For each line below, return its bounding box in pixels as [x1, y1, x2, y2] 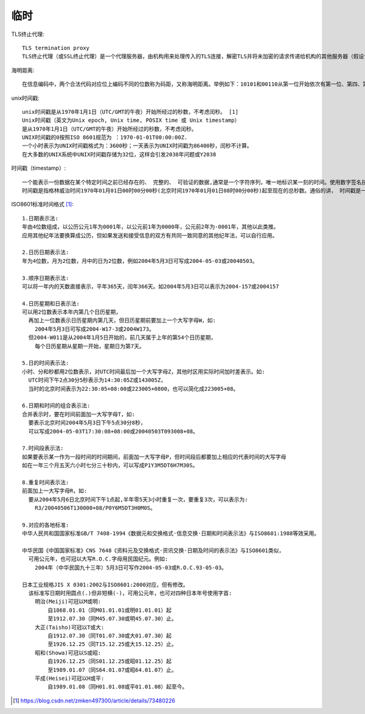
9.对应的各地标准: [22, 521, 69, 528]
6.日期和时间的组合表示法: [22, 402, 91, 409]
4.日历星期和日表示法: [22, 300, 80, 307]
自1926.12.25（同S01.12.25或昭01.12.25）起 [47, 658, 172, 665]
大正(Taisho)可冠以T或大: [34, 624, 105, 631]
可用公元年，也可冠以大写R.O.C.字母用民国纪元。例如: [28, 556, 169, 562]
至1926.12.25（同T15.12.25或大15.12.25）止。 [47, 641, 178, 648]
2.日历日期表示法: [22, 249, 69, 256]
